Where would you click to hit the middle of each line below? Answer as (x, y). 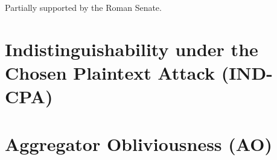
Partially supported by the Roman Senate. (83, 7)
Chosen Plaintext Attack (110, 72)
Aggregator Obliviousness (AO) (138, 143)
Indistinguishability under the (132, 49)
